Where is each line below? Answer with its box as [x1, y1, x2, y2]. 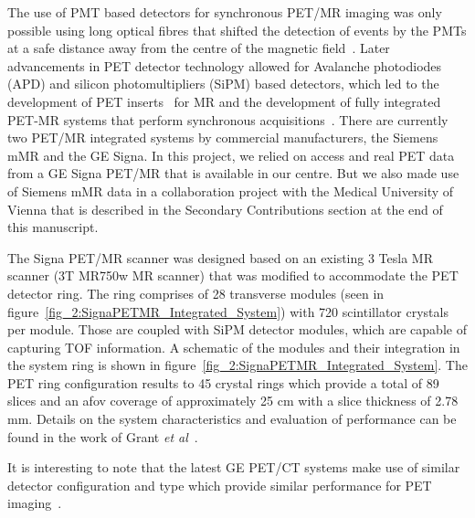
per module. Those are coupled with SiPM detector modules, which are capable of [7, 320, 467, 339]
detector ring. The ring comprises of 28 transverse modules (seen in [7, 283, 385, 302]
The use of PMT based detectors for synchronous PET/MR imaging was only [7, 3, 442, 21]
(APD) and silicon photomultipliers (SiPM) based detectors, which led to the [7, 74, 439, 93]
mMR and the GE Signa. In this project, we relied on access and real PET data [7, 145, 455, 164]
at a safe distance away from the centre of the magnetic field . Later [7, 38, 390, 58]
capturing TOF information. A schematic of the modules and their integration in [7, 337, 460, 356]
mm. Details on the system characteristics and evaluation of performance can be [7, 409, 457, 428]
